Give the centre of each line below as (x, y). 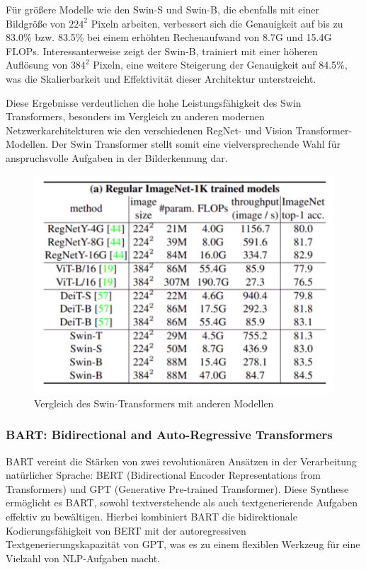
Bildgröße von (36, 23)
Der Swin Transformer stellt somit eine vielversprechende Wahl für (196, 144)
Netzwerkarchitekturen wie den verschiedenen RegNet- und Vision (149, 130)
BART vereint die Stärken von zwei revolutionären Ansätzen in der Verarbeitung (181, 461)
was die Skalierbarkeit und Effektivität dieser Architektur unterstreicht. (161, 78)
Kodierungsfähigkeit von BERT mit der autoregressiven (126, 530)
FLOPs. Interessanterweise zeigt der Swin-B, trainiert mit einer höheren (162, 51)
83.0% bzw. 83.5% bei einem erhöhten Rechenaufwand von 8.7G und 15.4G (169, 37)
